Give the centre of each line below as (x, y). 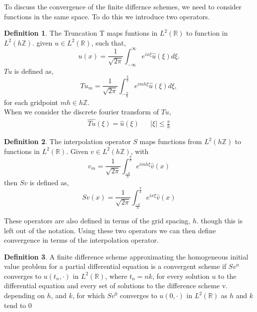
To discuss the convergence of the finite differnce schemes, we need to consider (123, 6)
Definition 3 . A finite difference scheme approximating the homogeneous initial (126, 256)
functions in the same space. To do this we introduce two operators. (107, 16)
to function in (207, 33)
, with (140, 151)
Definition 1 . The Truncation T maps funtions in (81, 33)
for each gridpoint (31, 102)
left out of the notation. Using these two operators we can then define (110, 230)
